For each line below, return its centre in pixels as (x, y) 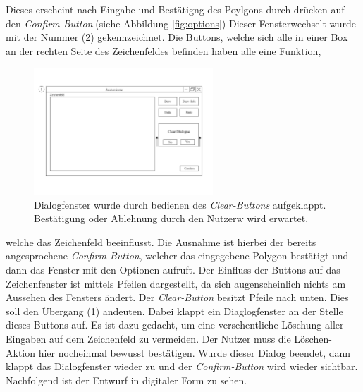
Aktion (21, 352)
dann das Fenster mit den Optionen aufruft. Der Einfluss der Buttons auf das (173, 269)
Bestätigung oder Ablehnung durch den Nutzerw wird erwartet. (171, 218)
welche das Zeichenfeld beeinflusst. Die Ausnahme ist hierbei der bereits (161, 241)
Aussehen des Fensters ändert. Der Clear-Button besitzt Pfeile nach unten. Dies (177, 297)
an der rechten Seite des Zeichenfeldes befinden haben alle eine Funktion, (164, 50)
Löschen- (313, 338)
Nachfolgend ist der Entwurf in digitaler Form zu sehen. (127, 380)
